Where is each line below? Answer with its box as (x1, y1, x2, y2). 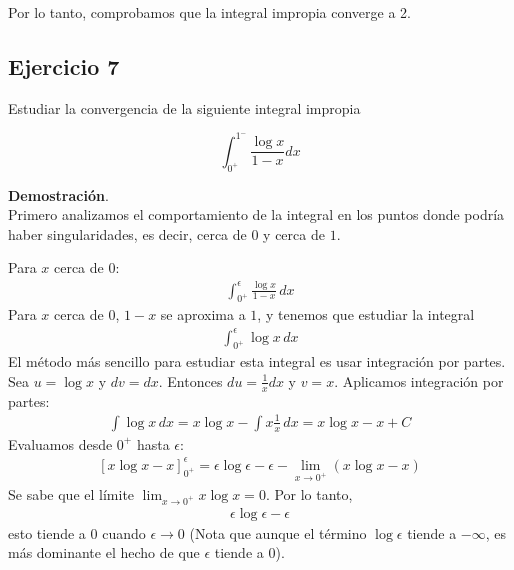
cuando (102, 522, 146, 543)
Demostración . (8, 184, 109, 205)
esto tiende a (8, 522, 86, 543)
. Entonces (158, 370, 223, 391)
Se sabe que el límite (8, 483, 135, 504)
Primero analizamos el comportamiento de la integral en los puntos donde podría (8, 204, 505, 225)
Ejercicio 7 (8, 50, 120, 81)
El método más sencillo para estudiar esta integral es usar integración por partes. (8, 351, 506, 372)
